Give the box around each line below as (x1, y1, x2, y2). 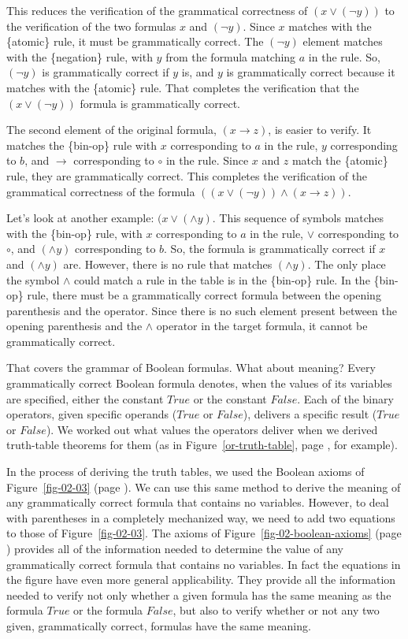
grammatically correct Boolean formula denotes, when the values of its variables (6, 375, 392, 392)
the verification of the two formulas (6, 17, 176, 34)
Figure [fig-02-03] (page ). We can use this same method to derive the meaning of (6, 478, 401, 495)
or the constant (193, 390, 267, 407)
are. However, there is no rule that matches (63, 255, 273, 272)
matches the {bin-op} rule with (6, 136, 158, 153)
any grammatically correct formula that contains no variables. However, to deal (6, 494, 389, 511)
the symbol (6, 271, 60, 288)
